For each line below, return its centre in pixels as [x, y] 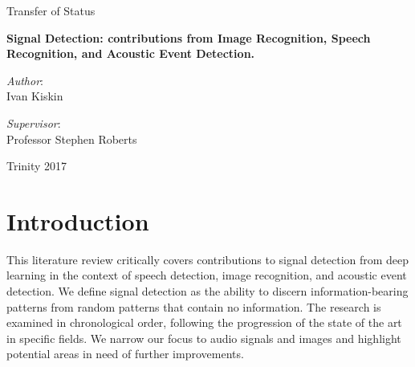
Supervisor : [34, 122]
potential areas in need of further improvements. [125, 354]
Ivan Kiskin [35, 96]
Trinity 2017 [37, 166]
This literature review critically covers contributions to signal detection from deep [208, 259]
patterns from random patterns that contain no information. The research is [194, 306]
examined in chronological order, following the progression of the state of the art [204, 322]
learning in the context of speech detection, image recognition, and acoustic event [207, 275]
